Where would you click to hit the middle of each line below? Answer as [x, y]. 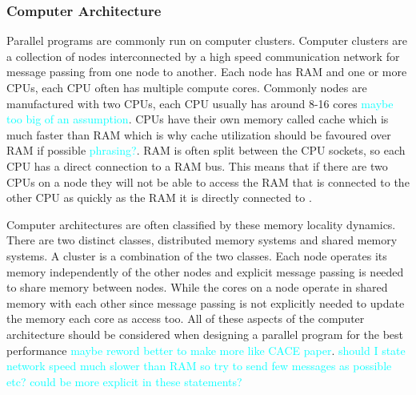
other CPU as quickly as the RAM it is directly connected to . [159, 197]
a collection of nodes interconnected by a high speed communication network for [203, 56]
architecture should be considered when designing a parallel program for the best [205, 334]
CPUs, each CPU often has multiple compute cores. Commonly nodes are [187, 87]
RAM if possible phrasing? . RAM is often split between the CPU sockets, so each [206, 150]
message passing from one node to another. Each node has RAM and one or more [207, 72]
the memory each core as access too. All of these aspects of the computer [186, 318]
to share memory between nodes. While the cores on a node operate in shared [197, 287]
